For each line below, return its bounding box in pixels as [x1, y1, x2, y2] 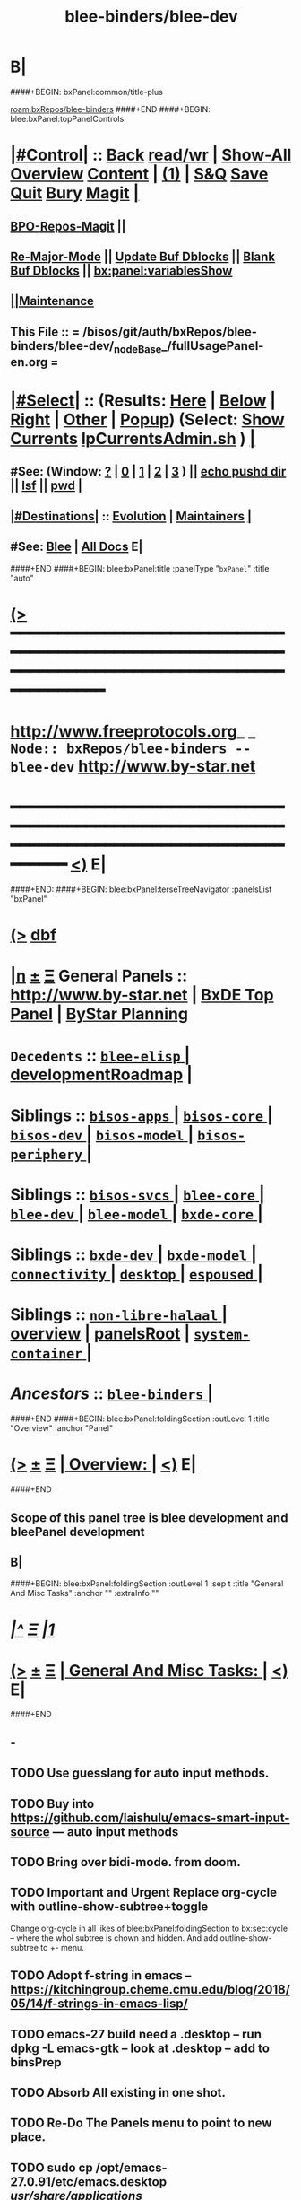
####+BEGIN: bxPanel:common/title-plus [10, 86, 164, 97]
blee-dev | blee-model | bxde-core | [10, 1203, 263, 1224]
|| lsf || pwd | [10, 478, 83, 493]
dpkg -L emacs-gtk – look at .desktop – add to [10, 2040, 270, 2056]
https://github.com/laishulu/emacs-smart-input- [10, 1810, 290, 1825]
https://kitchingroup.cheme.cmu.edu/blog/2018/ [10, 1982, 290, 1997]
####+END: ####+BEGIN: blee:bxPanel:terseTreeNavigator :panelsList [10, 884, 272, 895]
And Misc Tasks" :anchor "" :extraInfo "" [10, 1588, 159, 1599]
